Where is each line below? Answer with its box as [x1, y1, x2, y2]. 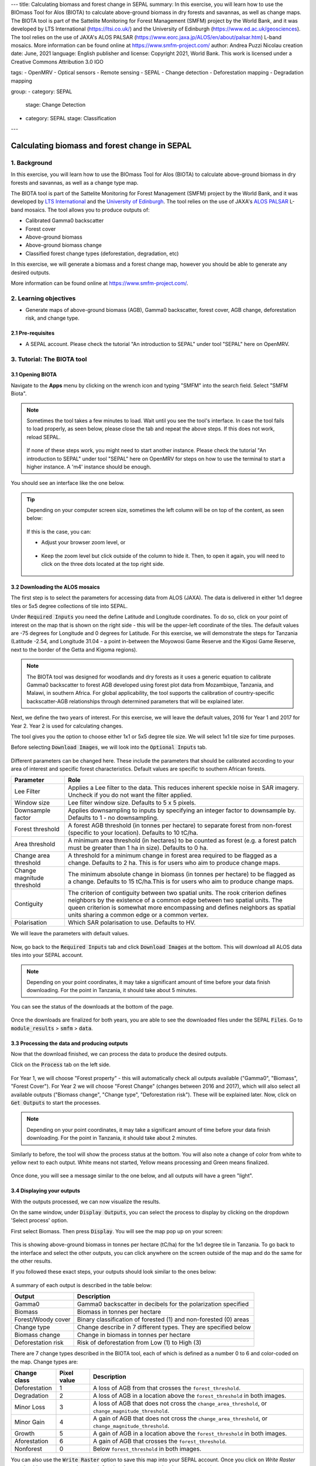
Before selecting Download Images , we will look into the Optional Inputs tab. [11, 744, 207, 751]
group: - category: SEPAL [11, 88, 73, 95]
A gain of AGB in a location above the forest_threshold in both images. [92, 1429, 287, 1437]
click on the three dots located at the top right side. [41, 561, 165, 568]
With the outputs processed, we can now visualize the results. [11, 1198, 161, 1205]
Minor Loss [14, 1403, 46, 1411]
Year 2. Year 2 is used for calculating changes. [11, 722, 123, 729]
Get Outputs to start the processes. [11, 1099, 101, 1106]
